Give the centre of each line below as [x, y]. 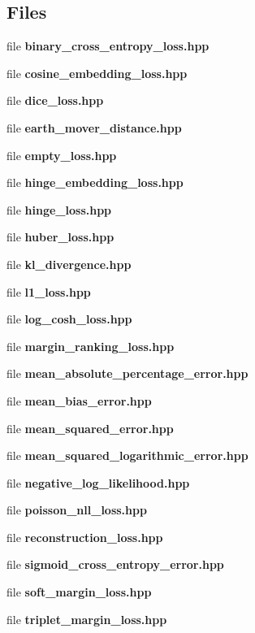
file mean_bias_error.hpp [79, 400]
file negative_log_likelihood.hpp [98, 482]
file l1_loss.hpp [49, 291]
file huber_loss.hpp [61, 237]
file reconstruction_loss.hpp [85, 537]
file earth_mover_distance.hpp [94, 127]
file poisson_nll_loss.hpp [77, 510]
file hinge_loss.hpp [59, 209]
